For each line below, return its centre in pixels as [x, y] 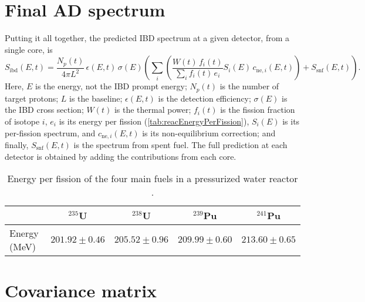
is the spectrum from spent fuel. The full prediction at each [180, 145]
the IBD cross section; [44, 110]
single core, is [29, 49]
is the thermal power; [153, 110]
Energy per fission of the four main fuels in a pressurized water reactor [153, 179]
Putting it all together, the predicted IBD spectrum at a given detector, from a [147, 38]
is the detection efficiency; [205, 98]
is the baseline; [96, 98]
